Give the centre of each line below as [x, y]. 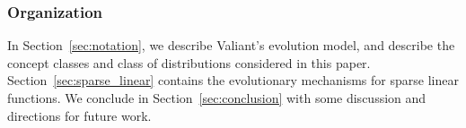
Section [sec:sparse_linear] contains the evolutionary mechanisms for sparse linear [233, 80]
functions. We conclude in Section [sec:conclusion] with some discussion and [217, 98]
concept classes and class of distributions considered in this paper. [189, 62]
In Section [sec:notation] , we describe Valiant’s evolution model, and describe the [231, 45]
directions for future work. [79, 115]
